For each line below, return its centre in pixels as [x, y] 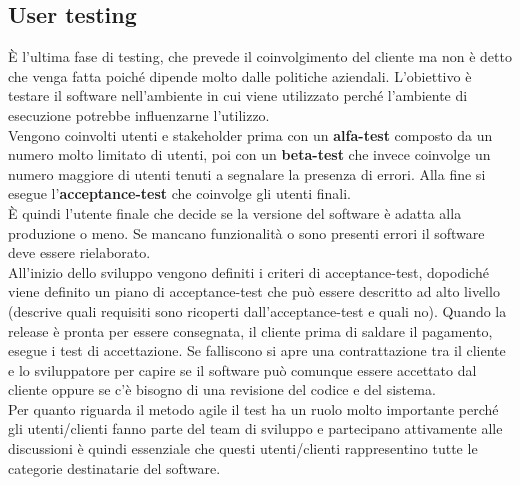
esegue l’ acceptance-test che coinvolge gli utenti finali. [179, 193]
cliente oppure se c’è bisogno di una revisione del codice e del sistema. [222, 389]
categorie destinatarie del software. [114, 467]
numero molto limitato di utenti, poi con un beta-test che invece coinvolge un [249, 154]
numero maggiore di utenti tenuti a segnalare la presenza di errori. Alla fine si [247, 173]
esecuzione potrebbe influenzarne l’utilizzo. [139, 114]
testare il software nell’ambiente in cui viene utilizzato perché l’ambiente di [238, 95]
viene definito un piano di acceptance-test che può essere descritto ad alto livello [254, 291]
